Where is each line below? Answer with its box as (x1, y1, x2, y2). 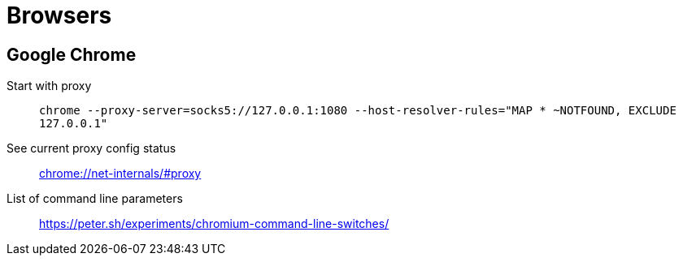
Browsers (7, 2, 112, 29)
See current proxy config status (7, 141, 176, 156)
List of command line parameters (7, 191, 183, 206)
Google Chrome (7, 44, 137, 65)
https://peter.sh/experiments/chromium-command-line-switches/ (39, 217, 389, 231)
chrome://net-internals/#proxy (39, 166, 202, 181)
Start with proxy (7, 79, 92, 93)
